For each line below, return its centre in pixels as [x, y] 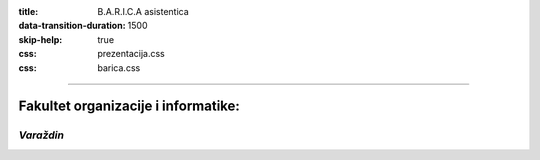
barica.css [119, 67]
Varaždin [41, 135]
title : [28, 11]
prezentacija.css [131, 54]
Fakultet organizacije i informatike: [129, 106]
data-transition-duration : [72, 26]
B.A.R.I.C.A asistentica [143, 11]
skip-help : [40, 39]
